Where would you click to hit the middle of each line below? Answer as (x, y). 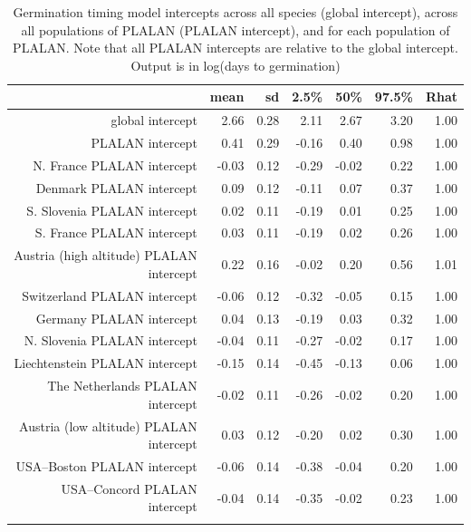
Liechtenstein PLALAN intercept (106, 363)
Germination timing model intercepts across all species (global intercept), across (235, 12)
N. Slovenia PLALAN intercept (111, 340)
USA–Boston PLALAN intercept (106, 465)
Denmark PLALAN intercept (116, 187)
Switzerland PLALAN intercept (110, 295)
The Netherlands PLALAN (122, 386)
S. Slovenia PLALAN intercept (112, 210)
